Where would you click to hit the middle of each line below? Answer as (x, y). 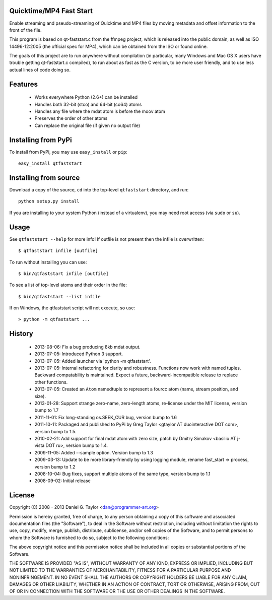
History (21, 334)
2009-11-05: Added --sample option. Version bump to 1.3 (94, 452)
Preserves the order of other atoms (71, 118)
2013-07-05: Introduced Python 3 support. (79, 354)
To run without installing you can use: (48, 262)
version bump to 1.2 (55, 466)
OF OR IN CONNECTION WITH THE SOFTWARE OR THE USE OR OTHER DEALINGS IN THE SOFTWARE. (117, 591)
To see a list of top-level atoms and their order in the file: (68, 285)
